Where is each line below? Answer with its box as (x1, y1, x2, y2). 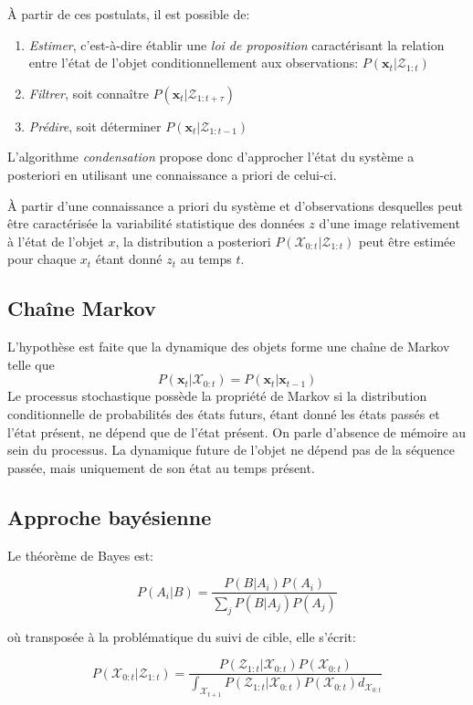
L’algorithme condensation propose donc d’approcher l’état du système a (7, 147, 415, 166)
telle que (7, 354, 55, 374)
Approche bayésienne (7, 502, 212, 531)
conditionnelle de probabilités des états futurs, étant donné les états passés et (7, 404, 440, 423)
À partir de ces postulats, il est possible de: (7, 5, 250, 23)
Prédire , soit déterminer (28, 116, 162, 135)
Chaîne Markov (7, 294, 156, 322)
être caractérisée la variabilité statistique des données (7, 214, 305, 233)
